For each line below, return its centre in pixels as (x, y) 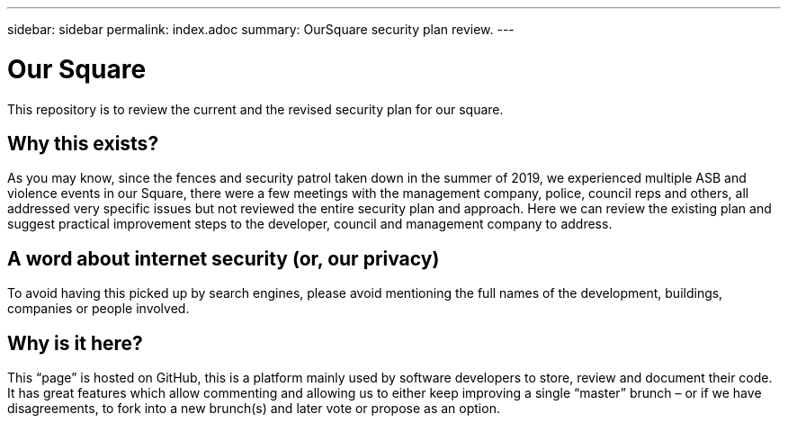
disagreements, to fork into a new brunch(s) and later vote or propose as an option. (254, 409)
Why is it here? (75, 343)
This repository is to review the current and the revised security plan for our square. (255, 109)
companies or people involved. (98, 309)
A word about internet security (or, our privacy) (224, 258)
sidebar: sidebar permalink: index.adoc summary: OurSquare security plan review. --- (261, 29)
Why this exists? (83, 143)
